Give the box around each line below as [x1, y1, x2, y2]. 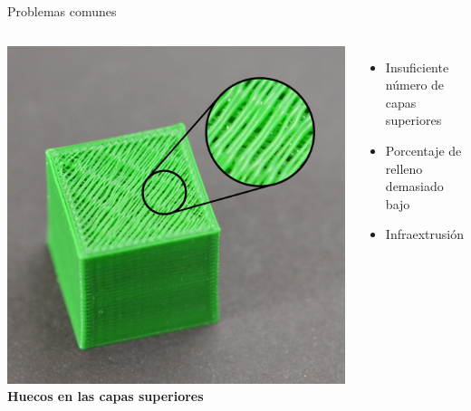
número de [385, 75, 445, 94]
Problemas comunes [7, 2, 117, 20]
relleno [385, 158, 423, 177]
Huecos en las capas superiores [7, 387, 204, 406]
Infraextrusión [385, 225, 464, 244]
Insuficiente [385, 57, 449, 76]
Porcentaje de [385, 140, 462, 159]
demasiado [385, 177, 444, 196]
